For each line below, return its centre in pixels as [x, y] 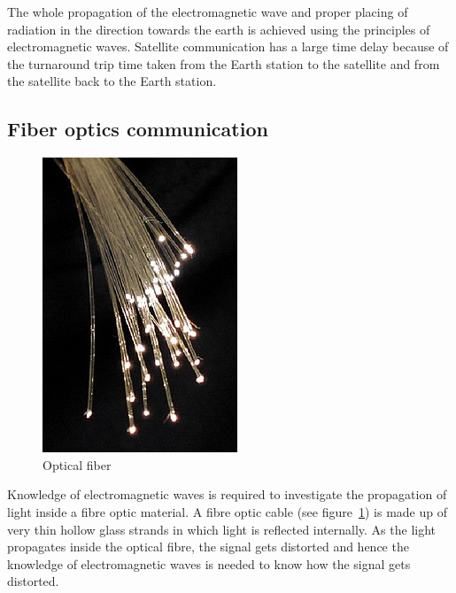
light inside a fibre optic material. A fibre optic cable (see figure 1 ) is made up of [227, 511]
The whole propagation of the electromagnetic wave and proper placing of [208, 12]
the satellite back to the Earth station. [112, 81]
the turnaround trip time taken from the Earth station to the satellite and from [224, 63]
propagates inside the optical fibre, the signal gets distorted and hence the [208, 547]
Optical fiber [77, 464]
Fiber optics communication [138, 129]
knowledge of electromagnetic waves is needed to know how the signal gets [209, 563]
